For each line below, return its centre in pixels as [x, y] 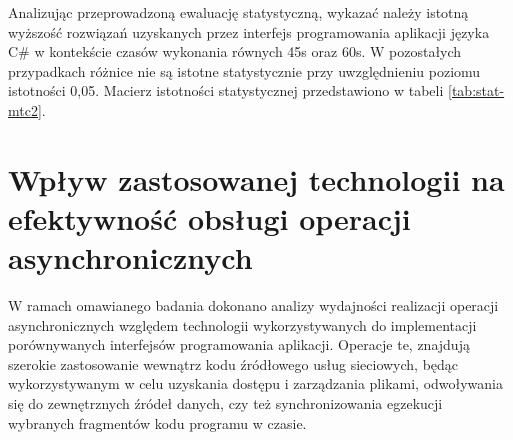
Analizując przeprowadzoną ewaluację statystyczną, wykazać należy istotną [238, 12]
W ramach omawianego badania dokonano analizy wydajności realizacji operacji [253, 305]
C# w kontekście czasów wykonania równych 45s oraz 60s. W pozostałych [235, 51]
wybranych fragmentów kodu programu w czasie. [157, 422]
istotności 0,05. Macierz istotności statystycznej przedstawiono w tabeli [226, 90]
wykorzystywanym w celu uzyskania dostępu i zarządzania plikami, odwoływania [256, 383]
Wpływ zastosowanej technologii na [256, 178]
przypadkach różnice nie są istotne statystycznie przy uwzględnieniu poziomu [244, 70]
